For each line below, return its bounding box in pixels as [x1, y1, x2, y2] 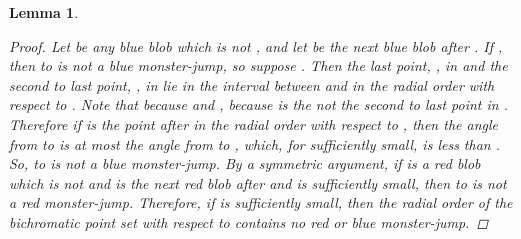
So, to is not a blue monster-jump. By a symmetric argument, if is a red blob [9, 153, 481, 174]
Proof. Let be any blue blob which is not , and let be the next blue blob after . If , [9, 35, 503, 56]
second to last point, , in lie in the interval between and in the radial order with [9, 74, 495, 95]
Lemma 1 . [9, 2, 79, 22]
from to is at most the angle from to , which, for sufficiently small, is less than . [9, 133, 501, 154]
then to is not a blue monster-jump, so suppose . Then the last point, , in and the [9, 55, 508, 76]
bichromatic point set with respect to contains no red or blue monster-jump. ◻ [9, 211, 489, 232]
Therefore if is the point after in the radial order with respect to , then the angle [9, 113, 498, 134]
